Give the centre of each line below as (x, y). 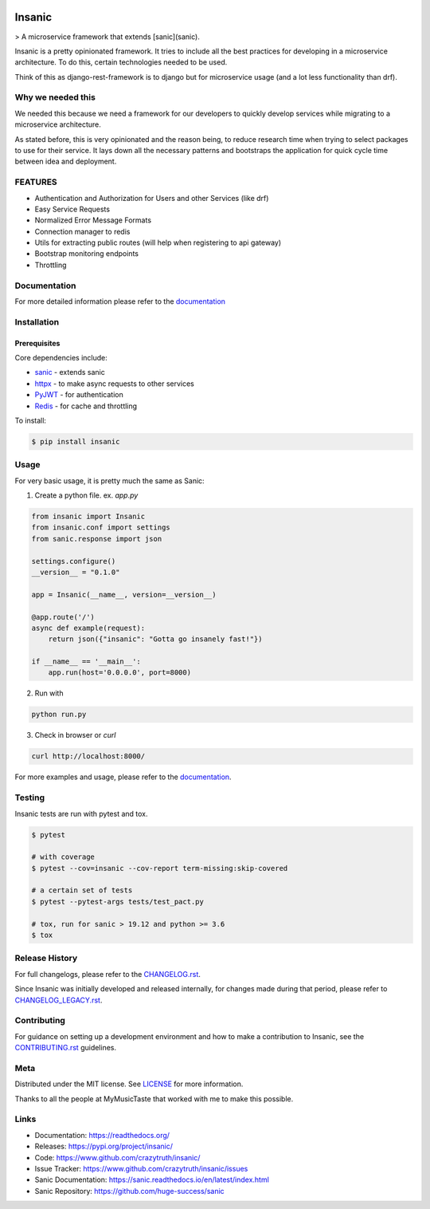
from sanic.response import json (97, 539)
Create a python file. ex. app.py (86, 495)
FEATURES (36, 182)
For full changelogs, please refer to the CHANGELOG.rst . (107, 974)
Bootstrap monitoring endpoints (87, 254)
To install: (31, 420)
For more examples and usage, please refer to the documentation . (123, 777)
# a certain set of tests (82, 890)
